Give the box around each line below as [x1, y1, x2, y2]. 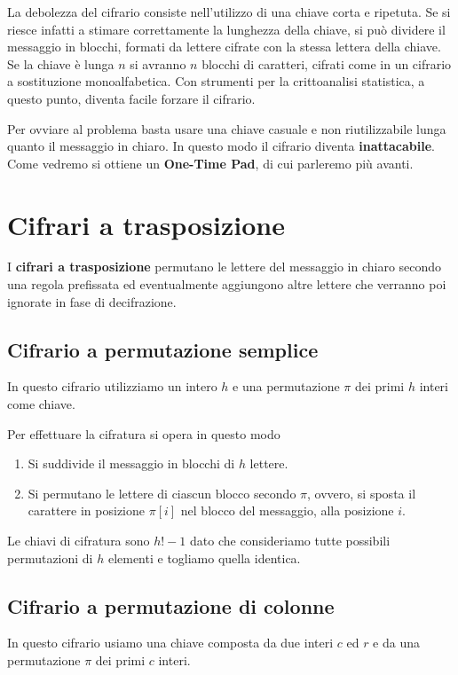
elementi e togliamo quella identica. [107, 548, 301, 567]
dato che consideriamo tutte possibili [190, 531, 391, 550]
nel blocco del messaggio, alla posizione [180, 501, 394, 520]
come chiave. [7, 395, 75, 413]
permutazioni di [7, 548, 93, 567]
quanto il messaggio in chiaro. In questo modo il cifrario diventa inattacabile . [7, 137, 435, 155]
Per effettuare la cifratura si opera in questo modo [7, 424, 280, 443]
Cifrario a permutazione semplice [7, 335, 319, 363]
